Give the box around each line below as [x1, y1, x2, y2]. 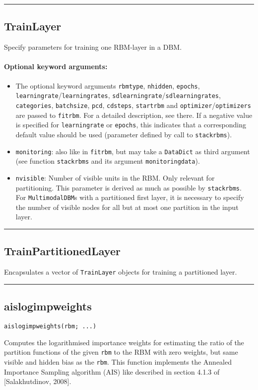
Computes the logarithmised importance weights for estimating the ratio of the [4, 337, 244, 347]
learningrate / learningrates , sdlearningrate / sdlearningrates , [15, 90, 221, 100]
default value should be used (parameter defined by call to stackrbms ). [15, 129, 232, 139]
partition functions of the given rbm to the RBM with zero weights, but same [4, 347, 238, 357]
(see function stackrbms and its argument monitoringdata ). [15, 156, 200, 166]
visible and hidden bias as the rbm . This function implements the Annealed [4, 356, 232, 367]
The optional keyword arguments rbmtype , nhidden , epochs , [15, 80, 200, 91]
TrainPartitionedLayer [4, 243, 121, 259]
